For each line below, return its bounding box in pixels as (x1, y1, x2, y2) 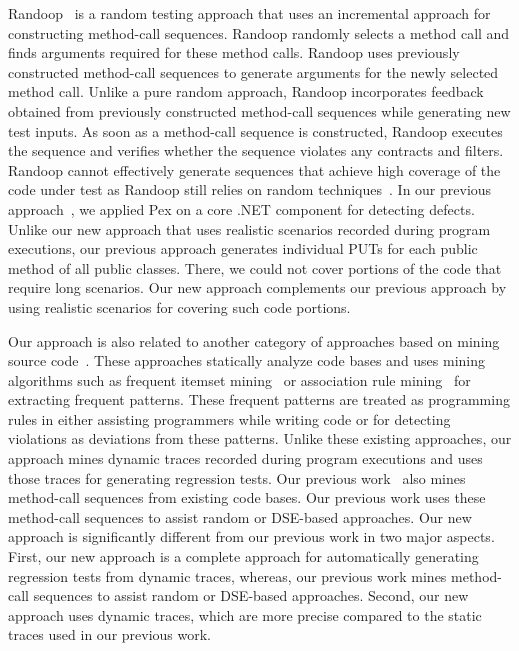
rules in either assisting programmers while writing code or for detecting (8, 408, 451, 429)
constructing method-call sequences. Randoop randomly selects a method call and (8, 22, 510, 43)
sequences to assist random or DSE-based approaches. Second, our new (33, 585, 469, 606)
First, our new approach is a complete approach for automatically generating (8, 546, 479, 567)
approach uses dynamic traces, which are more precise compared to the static (8, 604, 482, 625)
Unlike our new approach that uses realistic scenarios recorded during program (8, 218, 491, 239)
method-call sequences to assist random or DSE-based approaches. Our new (8, 506, 472, 527)
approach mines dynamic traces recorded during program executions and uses (8, 448, 483, 469)
